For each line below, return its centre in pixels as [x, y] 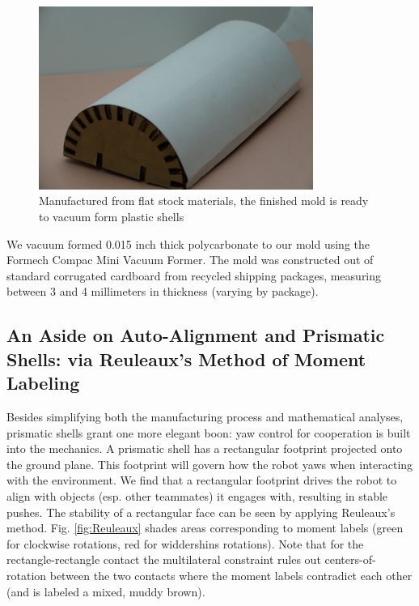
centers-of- [350, 559]
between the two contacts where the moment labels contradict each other [231, 575]
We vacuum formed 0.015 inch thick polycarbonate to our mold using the [188, 243]
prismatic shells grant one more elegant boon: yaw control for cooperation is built [209, 432]
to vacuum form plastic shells [112, 217]
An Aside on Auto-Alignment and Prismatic [196, 335]
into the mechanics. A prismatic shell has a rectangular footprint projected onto [205, 448]
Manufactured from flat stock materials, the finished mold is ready [204, 201]
